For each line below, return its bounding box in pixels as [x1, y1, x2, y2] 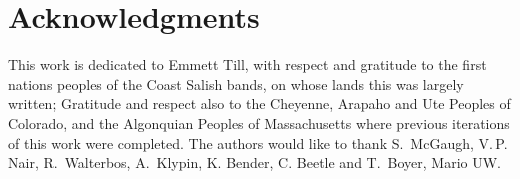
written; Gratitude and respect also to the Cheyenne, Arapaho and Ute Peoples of [8, 93, 511, 114]
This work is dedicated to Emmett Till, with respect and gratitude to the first [8, 54, 487, 75]
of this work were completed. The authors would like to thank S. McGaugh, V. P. [8, 132, 508, 153]
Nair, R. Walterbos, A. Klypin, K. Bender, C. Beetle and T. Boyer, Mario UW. [8, 152, 502, 173]
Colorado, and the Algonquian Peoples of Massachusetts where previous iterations [8, 112, 510, 133]
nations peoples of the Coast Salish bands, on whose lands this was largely [8, 73, 464, 94]
